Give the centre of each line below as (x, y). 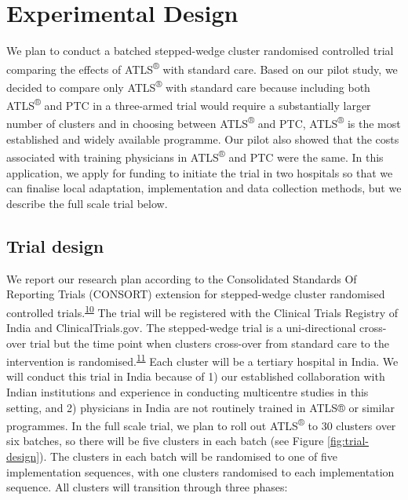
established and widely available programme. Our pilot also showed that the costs (203, 139)
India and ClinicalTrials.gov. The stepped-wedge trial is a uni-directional (181, 327)
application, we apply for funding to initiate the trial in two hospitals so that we (200, 172)
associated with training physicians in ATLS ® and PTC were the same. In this (195, 156)
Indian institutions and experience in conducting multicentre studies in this (188, 392)
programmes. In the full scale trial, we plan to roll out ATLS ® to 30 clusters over (201, 424)
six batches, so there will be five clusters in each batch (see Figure (165, 441)
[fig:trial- (348, 441)
